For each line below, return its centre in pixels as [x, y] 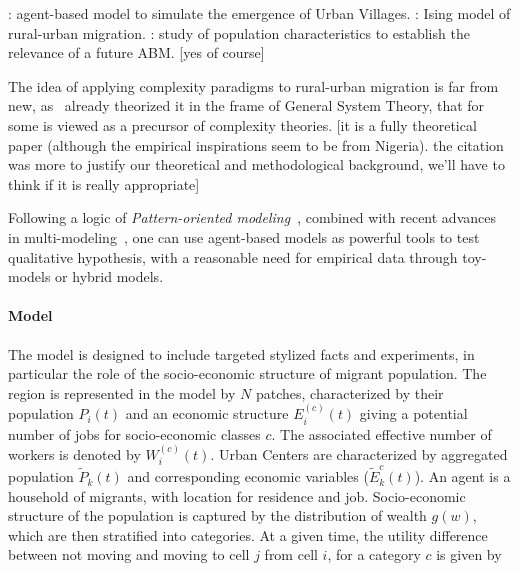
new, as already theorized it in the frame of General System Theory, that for [246, 105]
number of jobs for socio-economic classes [134, 433]
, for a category [374, 554]
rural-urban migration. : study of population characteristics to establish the [239, 32]
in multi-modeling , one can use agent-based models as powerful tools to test [244, 236]
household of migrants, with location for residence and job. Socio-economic [237, 495]
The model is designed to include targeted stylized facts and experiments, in [241, 353]
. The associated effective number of [381, 433]
